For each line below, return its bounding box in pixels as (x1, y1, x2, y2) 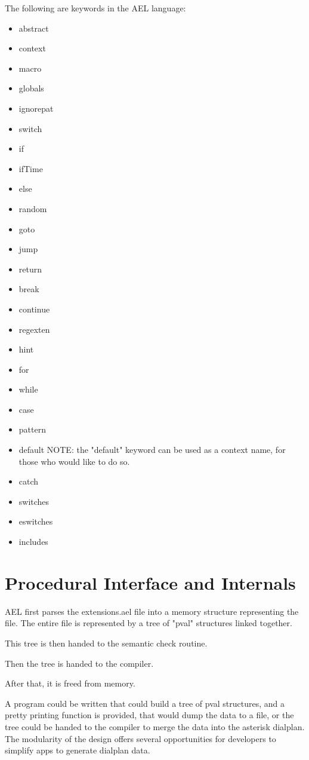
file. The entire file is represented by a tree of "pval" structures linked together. (5, 617, 292, 629)
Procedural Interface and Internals (5, 570, 296, 594)
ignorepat (18, 102, 54, 114)
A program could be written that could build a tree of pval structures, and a (5, 697, 285, 709)
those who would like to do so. (18, 455, 130, 467)
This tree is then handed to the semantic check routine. (5, 636, 208, 649)
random (18, 202, 47, 214)
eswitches (18, 515, 53, 528)
